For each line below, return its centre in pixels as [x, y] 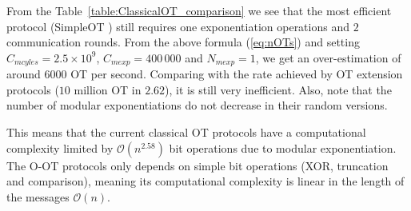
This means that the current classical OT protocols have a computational [186, 132]
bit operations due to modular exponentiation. [283, 147]
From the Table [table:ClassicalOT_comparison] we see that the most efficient [199, 10]
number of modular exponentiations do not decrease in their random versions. [197, 105]
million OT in [108, 89]
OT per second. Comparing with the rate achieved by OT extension [237, 74]
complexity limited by [60, 147]
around [24, 74]
